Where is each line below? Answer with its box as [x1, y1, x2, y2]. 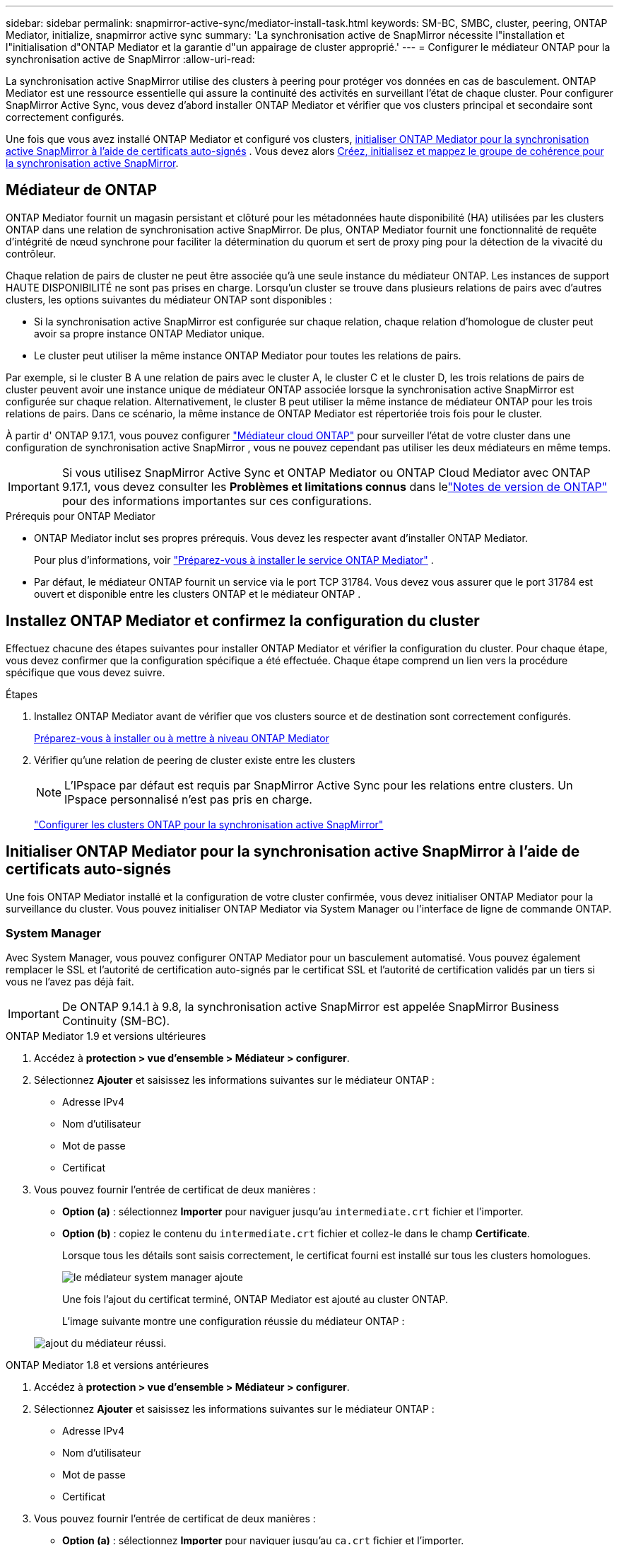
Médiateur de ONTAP [6, 181, 158, 199]
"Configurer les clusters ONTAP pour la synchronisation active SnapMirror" [34, 818, 384, 831]
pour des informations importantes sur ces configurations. [61, 493, 372, 508]
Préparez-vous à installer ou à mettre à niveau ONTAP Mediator [34, 731, 329, 744]
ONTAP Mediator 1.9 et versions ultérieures [6, 1030, 206, 1043]
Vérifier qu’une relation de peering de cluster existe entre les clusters [34, 753, 355, 766]
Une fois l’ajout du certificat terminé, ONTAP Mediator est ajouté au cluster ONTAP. [62, 1293, 449, 1306]
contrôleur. [6, 247, 56, 260]
